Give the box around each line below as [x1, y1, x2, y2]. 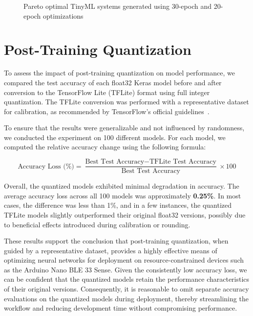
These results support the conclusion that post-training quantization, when [4, 236, 229, 246]
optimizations [43, 10, 84, 21]
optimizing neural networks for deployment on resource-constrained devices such [4, 255, 244, 265]
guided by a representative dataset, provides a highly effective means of [4, 245, 217, 255]
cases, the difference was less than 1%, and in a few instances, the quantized [4, 200, 232, 210]
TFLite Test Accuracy [149, 158, 216, 166]
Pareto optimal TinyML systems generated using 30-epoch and [23, 1, 211, 11]
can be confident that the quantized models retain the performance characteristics [4, 274, 250, 284]
